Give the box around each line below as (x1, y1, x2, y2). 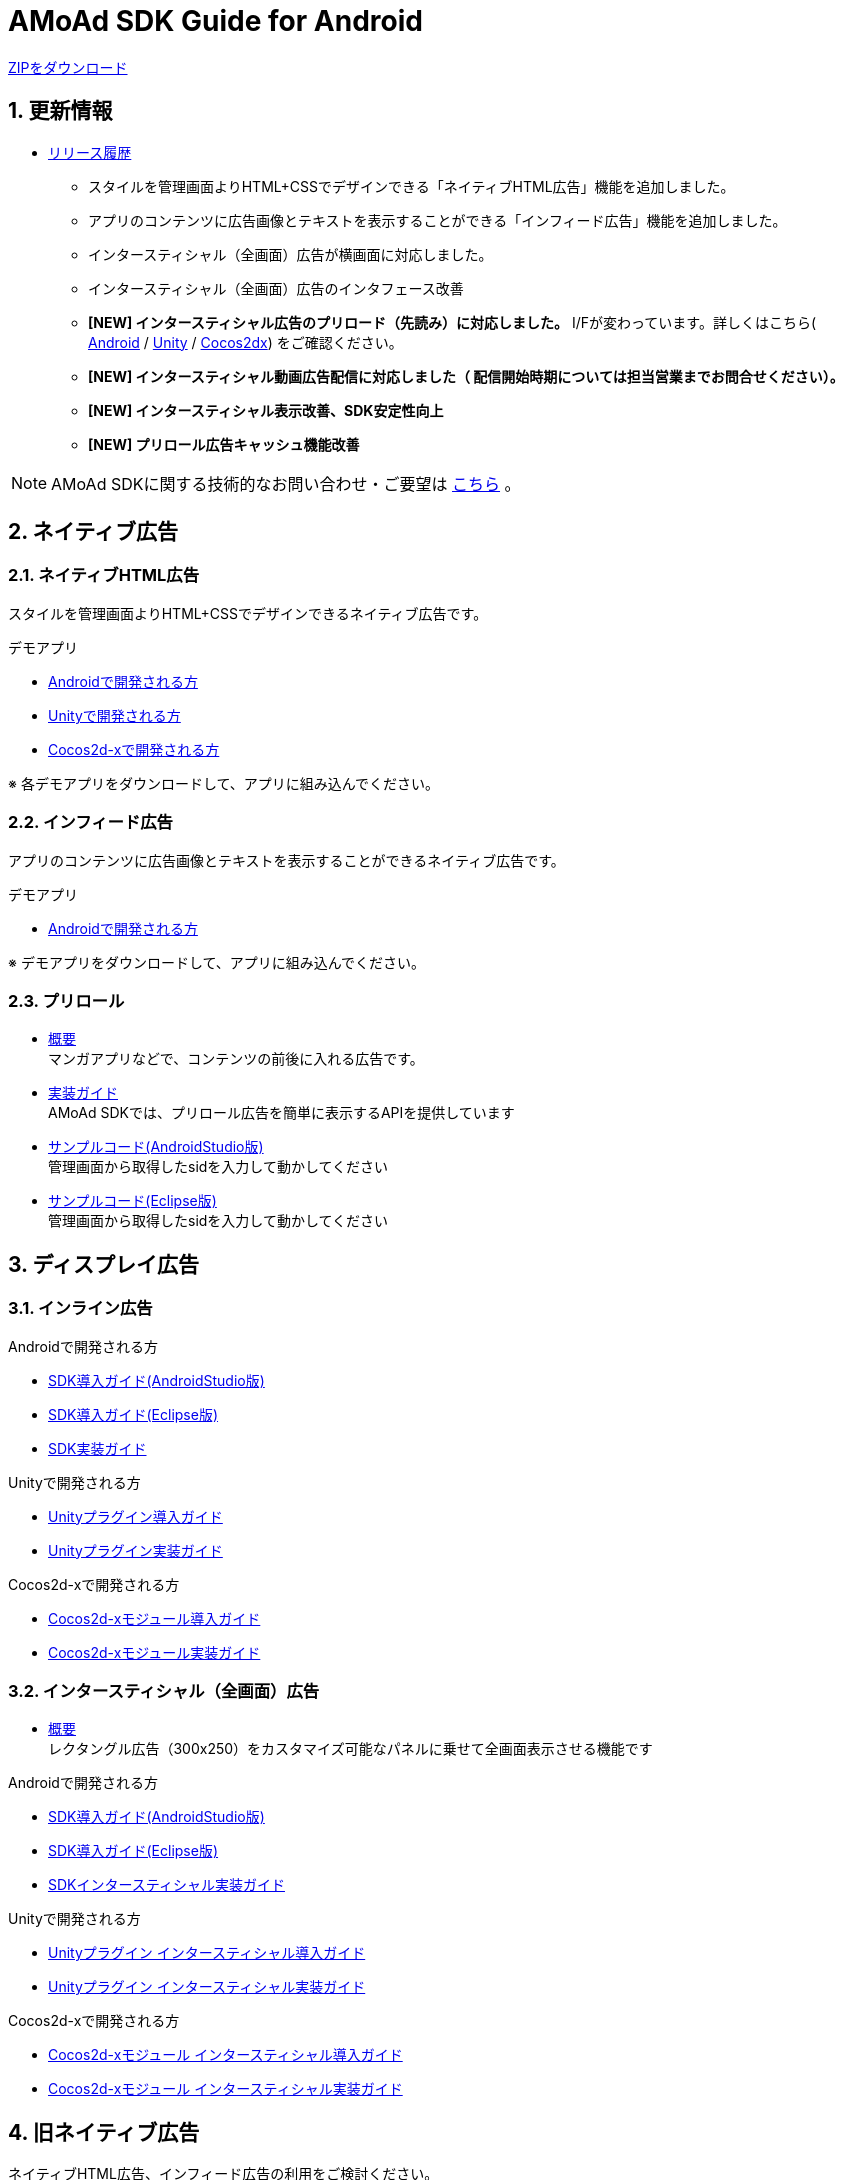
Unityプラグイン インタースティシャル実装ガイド (48, 1978, 366, 1996)
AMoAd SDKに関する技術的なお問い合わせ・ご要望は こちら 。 (51, 473, 521, 494)
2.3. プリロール (8, 990, 125, 1011)
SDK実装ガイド (48, 1439, 147, 1457)
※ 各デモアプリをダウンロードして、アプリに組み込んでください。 (8, 774, 440, 792)
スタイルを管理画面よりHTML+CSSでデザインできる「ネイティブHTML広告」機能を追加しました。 (88, 177, 735, 195)
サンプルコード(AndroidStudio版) (48, 1138, 264, 1156)
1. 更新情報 (8, 98, 113, 124)
